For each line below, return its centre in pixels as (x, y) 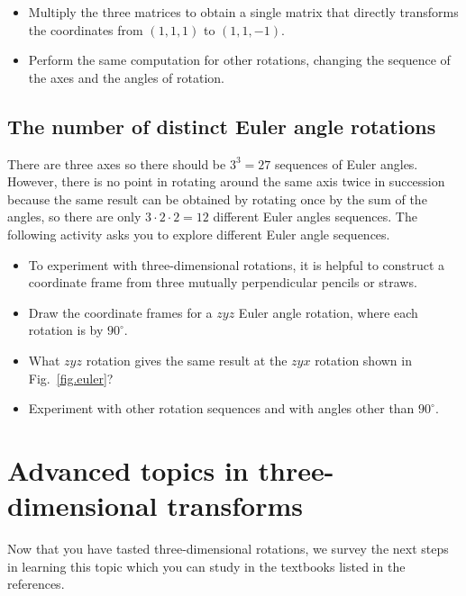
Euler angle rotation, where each (328, 312)
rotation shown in (363, 360)
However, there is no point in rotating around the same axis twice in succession (226, 181)
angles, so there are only (74, 217)
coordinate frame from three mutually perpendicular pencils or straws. (223, 282)
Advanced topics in (128, 470)
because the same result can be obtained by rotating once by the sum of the (217, 199)
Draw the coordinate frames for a (120, 312)
